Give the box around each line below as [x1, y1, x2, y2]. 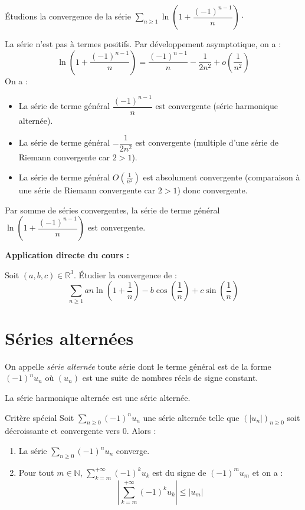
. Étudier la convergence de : [73, 268, 177, 281]
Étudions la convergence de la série [5, 10, 131, 22]
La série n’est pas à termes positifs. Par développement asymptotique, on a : [5, 38, 281, 50]
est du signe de [152, 466, 206, 478]
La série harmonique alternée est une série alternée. [5, 391, 191, 404]
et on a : [252, 466, 283, 478]
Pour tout [18, 466, 54, 478]
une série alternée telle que [143, 411, 240, 423]
